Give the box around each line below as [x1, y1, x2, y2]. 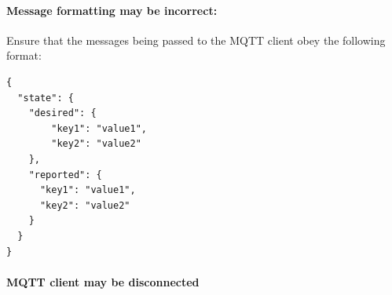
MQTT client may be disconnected [6, 273, 200, 290]
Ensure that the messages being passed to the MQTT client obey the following [6, 31, 386, 48]
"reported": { [28, 169, 102, 180]
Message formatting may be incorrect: [6, 2, 218, 18]
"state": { [17, 92, 74, 104]
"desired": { [28, 107, 97, 119]
